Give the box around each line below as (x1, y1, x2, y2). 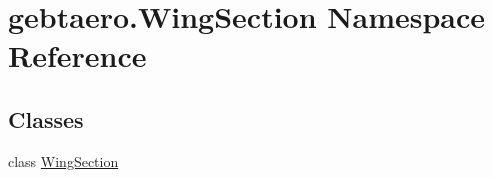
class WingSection (8, 150, 119, 171)
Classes (8, 103, 84, 134)
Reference (8, 35, 147, 76)
